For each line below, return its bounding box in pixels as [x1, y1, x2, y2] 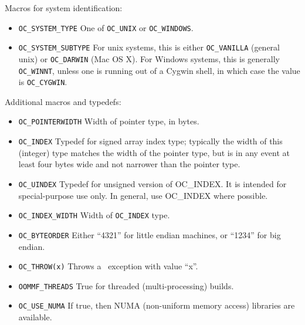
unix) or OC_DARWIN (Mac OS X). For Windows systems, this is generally [18, 52, 280, 65]
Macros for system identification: [5, 2, 123, 13]
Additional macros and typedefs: [5, 95, 121, 107]
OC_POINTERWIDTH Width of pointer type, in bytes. [18, 115, 199, 127]
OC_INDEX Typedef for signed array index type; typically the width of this [18, 135, 283, 147]
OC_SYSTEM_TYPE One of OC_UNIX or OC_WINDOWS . [18, 21, 194, 33]
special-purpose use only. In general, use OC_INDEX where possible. [18, 189, 268, 201]
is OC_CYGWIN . [18, 76, 67, 88]
